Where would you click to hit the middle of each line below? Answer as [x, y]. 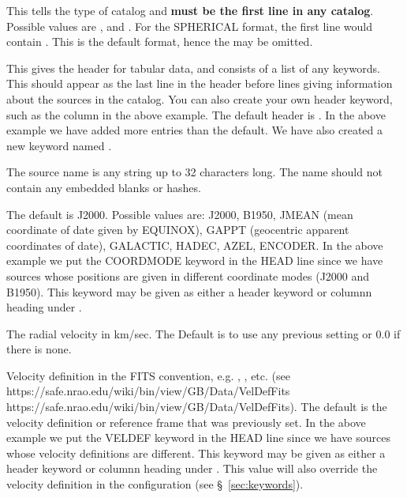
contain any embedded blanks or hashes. [104, 187]
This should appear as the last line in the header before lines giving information [200, 83]
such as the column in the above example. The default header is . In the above [196, 114]
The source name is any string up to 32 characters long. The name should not [194, 172]
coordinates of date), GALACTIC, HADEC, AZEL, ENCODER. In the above [195, 245]
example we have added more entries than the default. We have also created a [194, 130]
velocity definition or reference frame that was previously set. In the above [186, 422]
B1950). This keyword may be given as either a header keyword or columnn [189, 291]
